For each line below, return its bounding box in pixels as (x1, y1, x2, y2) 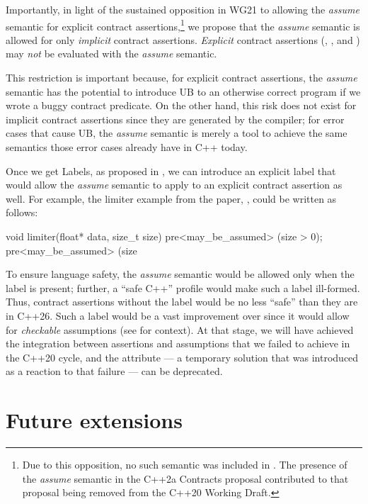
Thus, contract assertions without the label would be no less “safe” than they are (6, 294, 358, 309)
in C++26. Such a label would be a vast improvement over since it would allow (6, 308, 350, 323)
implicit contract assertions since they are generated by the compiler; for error (6, 111, 345, 126)
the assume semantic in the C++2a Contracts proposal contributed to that (22, 471, 349, 486)
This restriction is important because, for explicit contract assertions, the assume (6, 70, 357, 85)
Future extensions (6, 405, 183, 435)
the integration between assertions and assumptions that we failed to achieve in (6, 336, 350, 351)
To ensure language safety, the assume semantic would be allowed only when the (6, 267, 355, 281)
